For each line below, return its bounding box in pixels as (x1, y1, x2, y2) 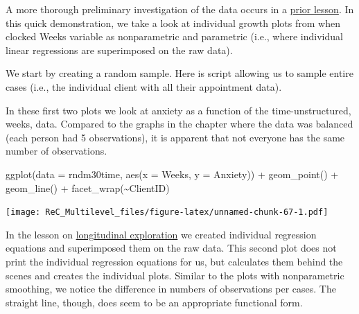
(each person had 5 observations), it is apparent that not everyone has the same (6, 130, 345, 144)
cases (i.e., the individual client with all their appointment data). (6, 79, 282, 94)
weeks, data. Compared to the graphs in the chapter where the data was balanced (6, 116, 353, 131)
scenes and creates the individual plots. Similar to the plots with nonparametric (6, 268, 344, 282)
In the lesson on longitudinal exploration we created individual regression (6, 227, 317, 241)
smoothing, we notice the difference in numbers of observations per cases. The (6, 281, 336, 296)
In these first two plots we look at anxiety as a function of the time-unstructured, (6, 103, 351, 117)
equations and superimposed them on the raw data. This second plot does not (6, 241, 337, 255)
